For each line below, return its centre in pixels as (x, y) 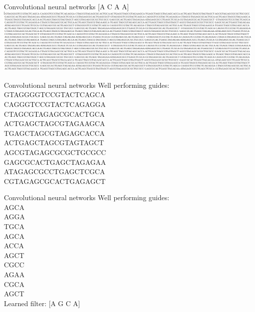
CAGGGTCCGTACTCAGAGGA (55, 104)
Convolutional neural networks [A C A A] (66, 6)
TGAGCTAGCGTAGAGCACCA (54, 133)
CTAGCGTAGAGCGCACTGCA (54, 114)
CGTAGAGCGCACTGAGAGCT (55, 181)
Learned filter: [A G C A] (42, 303)
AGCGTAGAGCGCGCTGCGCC (55, 152)
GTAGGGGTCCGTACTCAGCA (55, 94)
